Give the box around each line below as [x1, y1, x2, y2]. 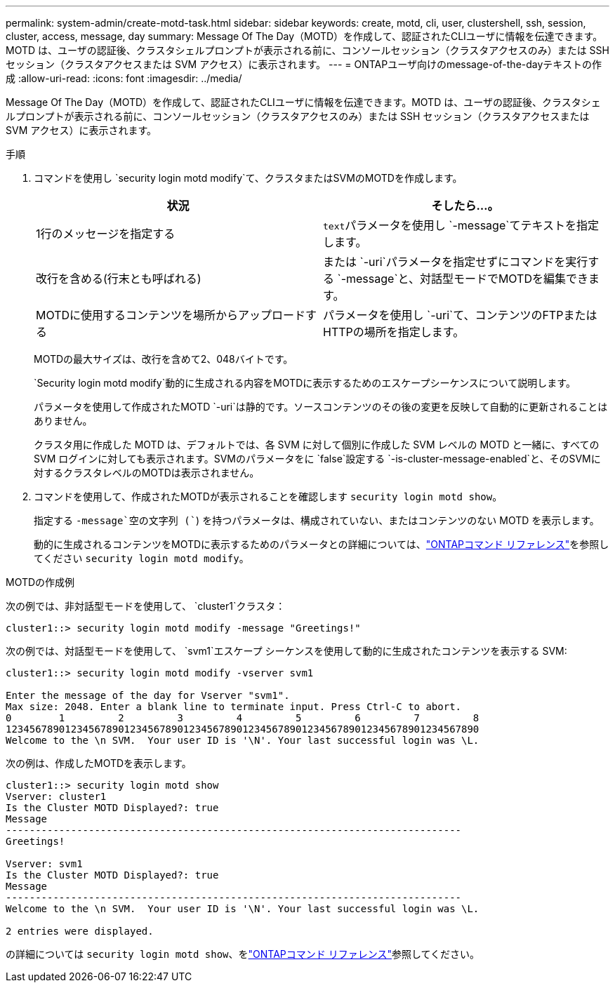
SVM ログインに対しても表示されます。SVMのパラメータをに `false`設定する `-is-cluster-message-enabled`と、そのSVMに [34, 453, 601, 465]
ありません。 [34, 415, 93, 427]
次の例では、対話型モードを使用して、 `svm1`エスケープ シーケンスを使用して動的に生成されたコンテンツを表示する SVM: [6, 645, 567, 657]
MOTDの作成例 [6, 576, 75, 588]
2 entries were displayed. [6, 926, 154, 937]
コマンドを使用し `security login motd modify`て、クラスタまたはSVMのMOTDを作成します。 [34, 172, 463, 184]
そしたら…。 [431, 199, 499, 213]
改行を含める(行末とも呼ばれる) [36, 272, 201, 286]
